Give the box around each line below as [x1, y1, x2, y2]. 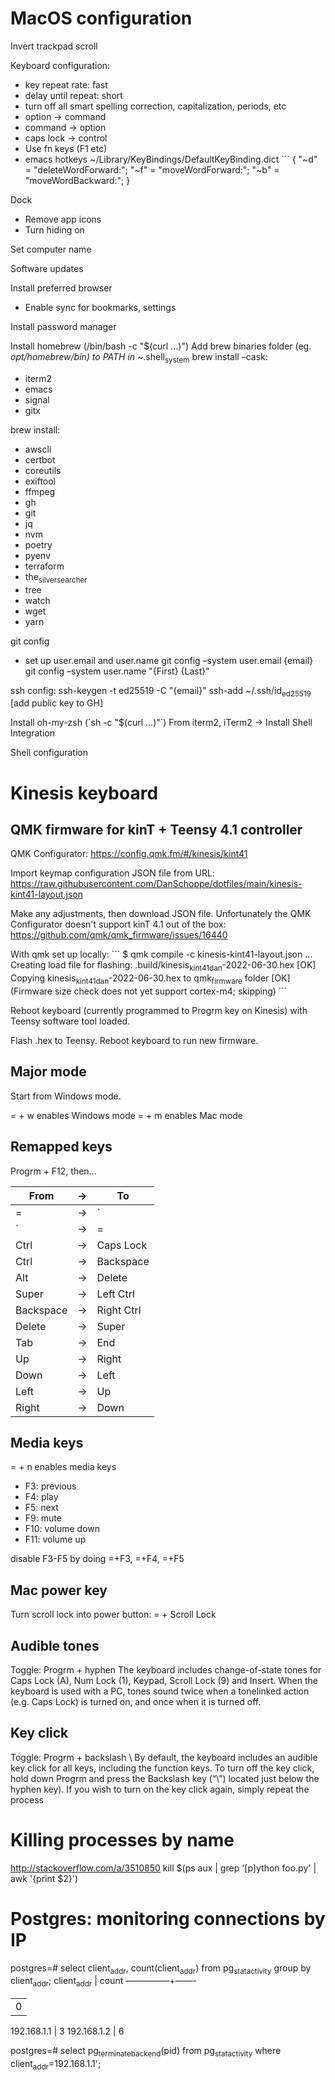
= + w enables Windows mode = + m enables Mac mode [10, 1109, 244, 1121]
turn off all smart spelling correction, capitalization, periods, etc [24, 100, 287, 112]
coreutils [24, 464, 62, 476]
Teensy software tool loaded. [10, 1015, 131, 1027]
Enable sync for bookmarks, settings [24, 301, 177, 313]
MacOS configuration [10, 7, 193, 30]
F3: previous [24, 1480, 77, 1492]
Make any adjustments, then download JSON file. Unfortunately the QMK [10, 908, 312, 920]
